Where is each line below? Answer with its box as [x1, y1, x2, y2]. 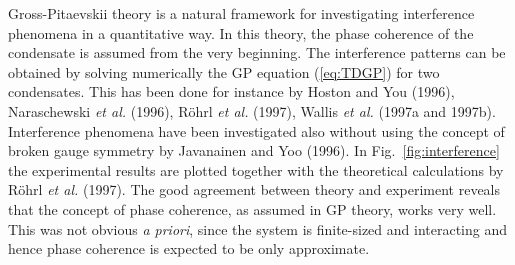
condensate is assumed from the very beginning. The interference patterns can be [8, 42, 506, 63]
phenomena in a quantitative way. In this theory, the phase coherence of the [8, 22, 474, 43]
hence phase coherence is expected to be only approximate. [8, 238, 370, 259]
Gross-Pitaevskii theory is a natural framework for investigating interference [8, 3, 475, 23]
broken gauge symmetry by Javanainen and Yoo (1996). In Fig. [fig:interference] [8, 140, 500, 161]
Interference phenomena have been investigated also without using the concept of [8, 120, 505, 141]
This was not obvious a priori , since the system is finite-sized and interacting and [8, 218, 508, 239]
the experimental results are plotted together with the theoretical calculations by [8, 159, 504, 180]
